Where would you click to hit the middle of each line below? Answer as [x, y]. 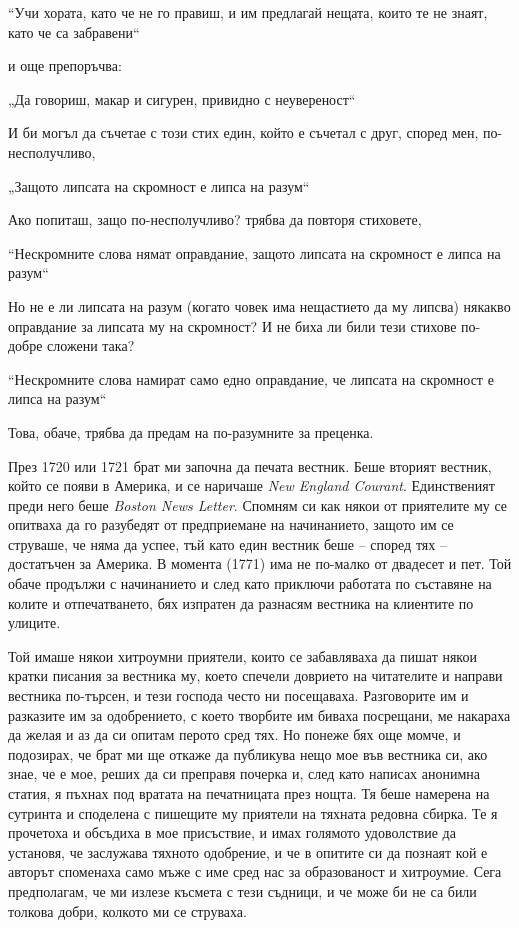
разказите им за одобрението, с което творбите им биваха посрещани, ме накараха [259, 714]
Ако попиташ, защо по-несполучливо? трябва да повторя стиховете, [215, 219]
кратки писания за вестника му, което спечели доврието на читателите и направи [255, 675]
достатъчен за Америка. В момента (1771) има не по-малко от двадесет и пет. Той [260, 563]
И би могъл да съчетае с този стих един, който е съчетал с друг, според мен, [243, 132]
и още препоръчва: [65, 65]
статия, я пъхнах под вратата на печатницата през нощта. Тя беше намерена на [249, 793]
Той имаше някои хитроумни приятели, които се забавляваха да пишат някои [242, 655]
